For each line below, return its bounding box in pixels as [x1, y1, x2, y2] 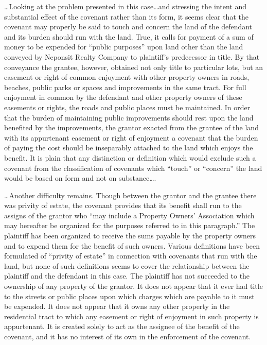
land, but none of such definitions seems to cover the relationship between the [4, 260, 250, 271]
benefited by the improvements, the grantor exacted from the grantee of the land [4, 122, 259, 133]
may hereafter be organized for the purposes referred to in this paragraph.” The [4, 220, 255, 231]
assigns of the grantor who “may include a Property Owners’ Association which [4, 210, 255, 220]
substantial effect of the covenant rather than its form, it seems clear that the [4, 11, 248, 22]
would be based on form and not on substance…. [4, 173, 156, 183]
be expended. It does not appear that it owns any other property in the [4, 301, 230, 312]
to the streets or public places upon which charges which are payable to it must [4, 290, 255, 301]
